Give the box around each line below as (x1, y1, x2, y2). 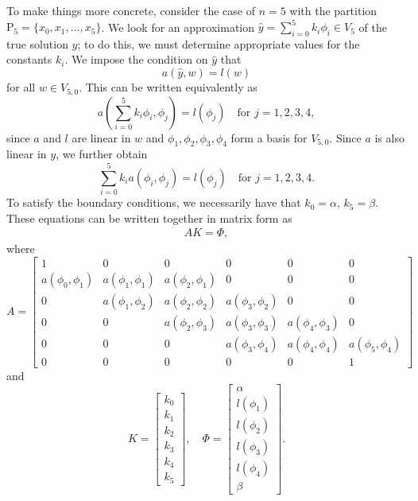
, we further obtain (56, 146, 148, 162)
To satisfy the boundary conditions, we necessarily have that (6, 194, 301, 211)
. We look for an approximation (101, 18, 255, 35)
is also (374, 129, 404, 146)
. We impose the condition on (64, 51, 208, 68)
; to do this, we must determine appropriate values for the (77, 35, 360, 52)
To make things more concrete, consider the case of (6, 2, 255, 18)
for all (6, 79, 36, 95)
